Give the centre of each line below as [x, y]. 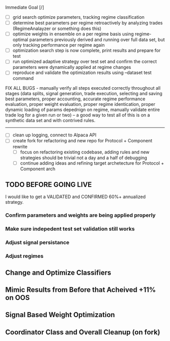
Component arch [38, 169]
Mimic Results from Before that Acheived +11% [80, 290]
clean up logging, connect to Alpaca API [54, 135]
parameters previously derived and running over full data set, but [97, 40]
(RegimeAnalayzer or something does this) [57, 29]
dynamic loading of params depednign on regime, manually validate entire [83, 110]
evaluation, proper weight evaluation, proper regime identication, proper [80, 104]
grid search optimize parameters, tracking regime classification [78, 17]
